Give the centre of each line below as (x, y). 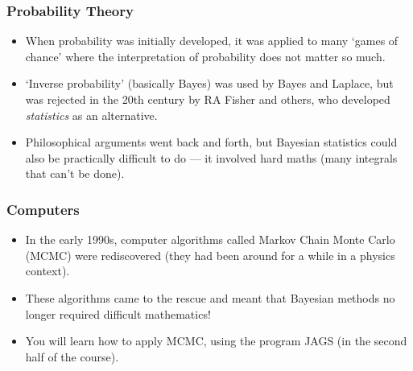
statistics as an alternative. (91, 115)
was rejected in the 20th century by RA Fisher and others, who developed (208, 99)
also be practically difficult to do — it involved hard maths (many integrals (211, 157)
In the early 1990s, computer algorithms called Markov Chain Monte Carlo (210, 239)
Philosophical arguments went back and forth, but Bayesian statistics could (211, 142)
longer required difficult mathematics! (118, 313)
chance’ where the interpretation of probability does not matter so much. (205, 56)
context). (47, 271)
